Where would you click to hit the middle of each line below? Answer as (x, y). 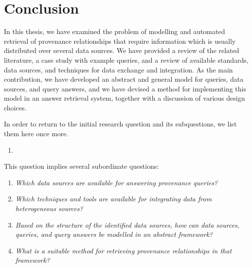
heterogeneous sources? (49, 208)
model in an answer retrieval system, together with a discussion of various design (125, 98)
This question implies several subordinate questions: (81, 166)
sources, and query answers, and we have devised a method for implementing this (125, 88)
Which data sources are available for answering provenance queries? (117, 182)
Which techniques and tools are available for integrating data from (114, 199)
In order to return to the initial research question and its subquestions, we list (120, 124)
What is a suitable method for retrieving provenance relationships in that (124, 250)
